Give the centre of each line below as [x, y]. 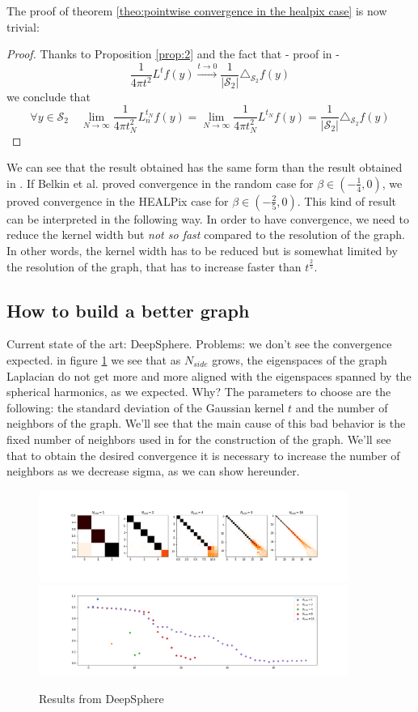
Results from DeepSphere [101, 699]
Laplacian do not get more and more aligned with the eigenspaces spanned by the [209, 375]
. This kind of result [347, 200]
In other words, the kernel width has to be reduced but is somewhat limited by [202, 250]
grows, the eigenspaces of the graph [300, 359]
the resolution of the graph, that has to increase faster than [154, 266]
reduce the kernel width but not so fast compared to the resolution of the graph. [206, 234]
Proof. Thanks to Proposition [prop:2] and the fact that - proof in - [173, 54]
